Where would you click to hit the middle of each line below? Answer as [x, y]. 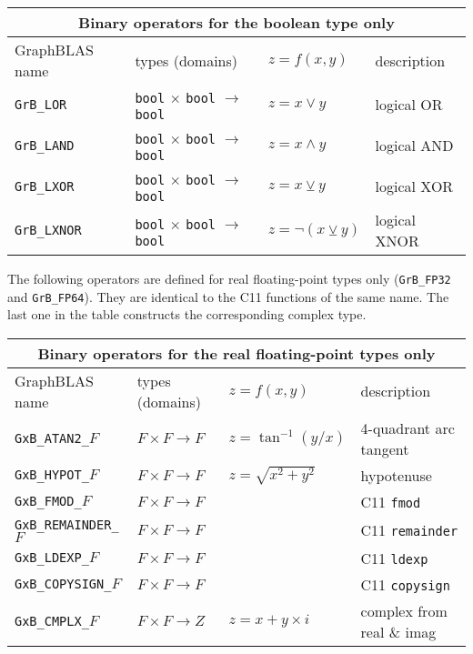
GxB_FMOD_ [48, 502]
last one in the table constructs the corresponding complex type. [187, 314]
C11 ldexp [394, 558]
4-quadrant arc [408, 428]
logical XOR [414, 186]
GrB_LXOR [45, 186]
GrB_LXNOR [48, 230]
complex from [404, 610]
